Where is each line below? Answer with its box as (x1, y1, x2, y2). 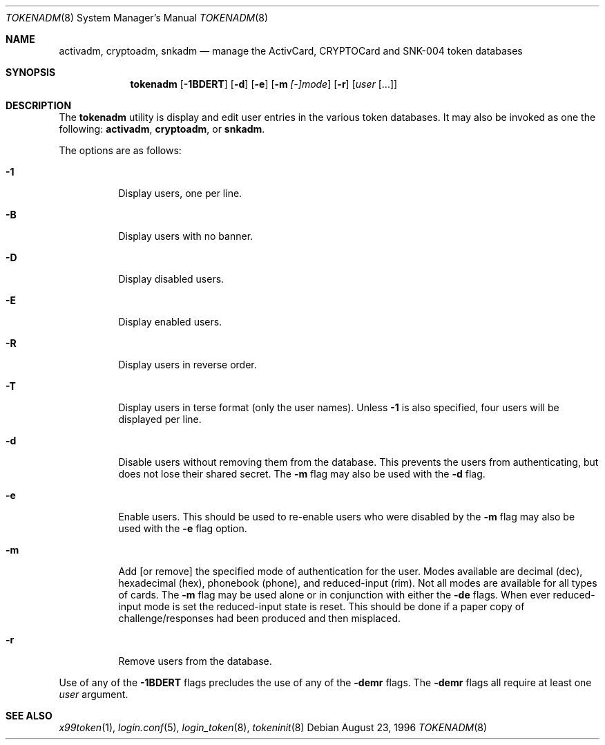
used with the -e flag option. (118, 522, 247, 534)
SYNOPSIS (6, 66, 56, 78)
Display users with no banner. (118, 230, 253, 242)
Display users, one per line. (118, 187, 242, 199)
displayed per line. (118, 413, 202, 425)
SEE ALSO (6, 710, 52, 722)
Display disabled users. (118, 273, 224, 285)
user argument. (59, 688, 128, 700)
